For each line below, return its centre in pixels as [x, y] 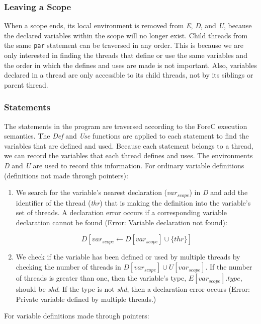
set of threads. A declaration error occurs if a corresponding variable [121, 212]
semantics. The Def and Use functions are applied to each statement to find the [126, 136]
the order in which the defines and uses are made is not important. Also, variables [130, 65]
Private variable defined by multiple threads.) [86, 299]
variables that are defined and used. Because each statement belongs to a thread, [129, 145]
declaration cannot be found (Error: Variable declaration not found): [121, 222]
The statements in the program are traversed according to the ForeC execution [126, 126]
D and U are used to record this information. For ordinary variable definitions [124, 166]
